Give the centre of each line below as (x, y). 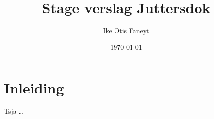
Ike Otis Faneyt (126, 31)
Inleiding (34, 88)
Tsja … (14, 111)
